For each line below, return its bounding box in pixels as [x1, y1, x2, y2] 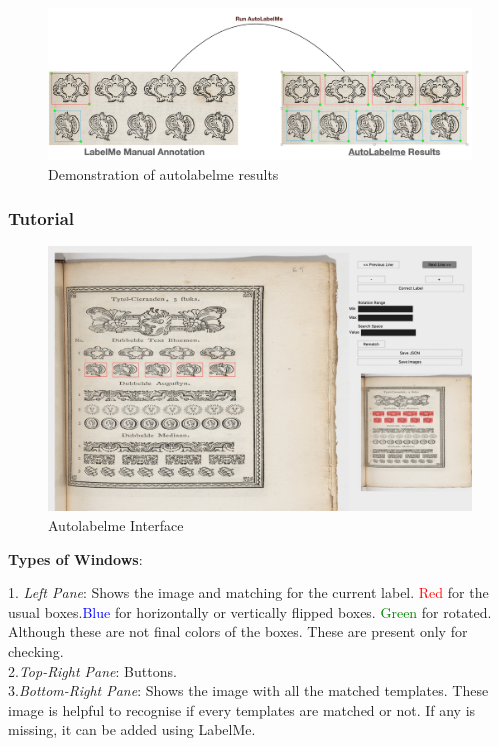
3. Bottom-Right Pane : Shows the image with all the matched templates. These [8, 680, 489, 701]
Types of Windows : [8, 548, 143, 569]
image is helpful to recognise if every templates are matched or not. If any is [8, 699, 476, 720]
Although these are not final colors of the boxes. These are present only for [8, 621, 468, 642]
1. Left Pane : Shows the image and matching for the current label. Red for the [8, 582, 489, 603]
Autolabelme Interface [48, 514, 184, 535]
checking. [8, 640, 64, 661]
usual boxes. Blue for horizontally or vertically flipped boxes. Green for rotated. [8, 601, 492, 622]
